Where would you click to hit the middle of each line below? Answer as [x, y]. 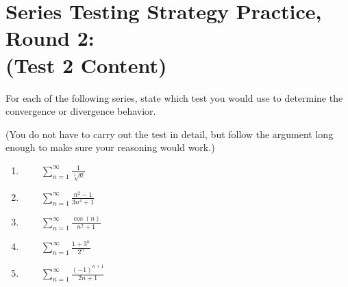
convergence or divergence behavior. [81, 111]
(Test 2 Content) [86, 65]
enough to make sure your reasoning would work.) [110, 147]
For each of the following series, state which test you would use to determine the [174, 97]
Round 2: [50, 38]
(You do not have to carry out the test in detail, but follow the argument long [170, 134]
